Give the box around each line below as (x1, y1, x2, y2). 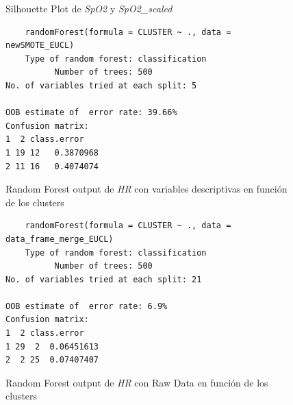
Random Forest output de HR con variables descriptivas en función (5, 182, 288, 196)
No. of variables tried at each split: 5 (5, 80, 197, 90)
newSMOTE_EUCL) (5, 40, 75, 51)
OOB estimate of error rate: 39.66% (5, 108, 177, 118)
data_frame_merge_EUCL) (5, 234, 114, 244)
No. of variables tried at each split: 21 (5, 274, 202, 284)
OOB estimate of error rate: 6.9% (5, 301, 168, 311)
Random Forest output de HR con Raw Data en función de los (5, 375, 268, 389)
